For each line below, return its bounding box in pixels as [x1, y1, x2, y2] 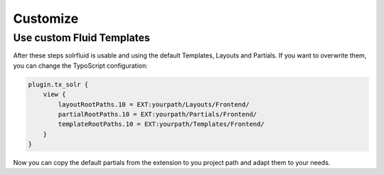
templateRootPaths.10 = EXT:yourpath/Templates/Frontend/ [58, 120, 265, 128]
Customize [13, 11, 79, 26]
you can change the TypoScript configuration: [13, 61, 149, 70]
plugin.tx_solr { [28, 80, 89, 88]
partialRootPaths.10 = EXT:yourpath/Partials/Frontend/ [58, 110, 257, 118]
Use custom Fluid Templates [13, 31, 151, 44]
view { [43, 90, 66, 99]
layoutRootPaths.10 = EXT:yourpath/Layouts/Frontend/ [58, 100, 250, 108]
